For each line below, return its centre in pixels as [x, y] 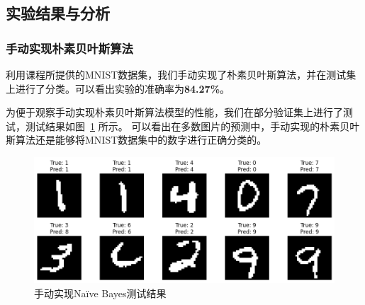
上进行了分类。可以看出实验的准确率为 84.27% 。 [118, 88]
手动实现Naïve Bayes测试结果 [100, 293]
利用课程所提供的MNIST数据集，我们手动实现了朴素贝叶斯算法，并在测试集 [181, 74]
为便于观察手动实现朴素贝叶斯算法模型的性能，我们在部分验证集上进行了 [174, 112]
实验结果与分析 [58, 13]
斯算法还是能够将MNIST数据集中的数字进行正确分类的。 [136, 140]
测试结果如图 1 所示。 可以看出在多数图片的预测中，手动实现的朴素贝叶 [192, 126]
